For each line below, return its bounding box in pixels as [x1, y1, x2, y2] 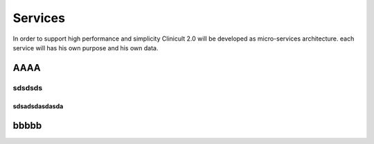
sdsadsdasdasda [12, 102, 64, 110]
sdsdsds [12, 83, 43, 92]
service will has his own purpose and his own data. [12, 43, 159, 52]
